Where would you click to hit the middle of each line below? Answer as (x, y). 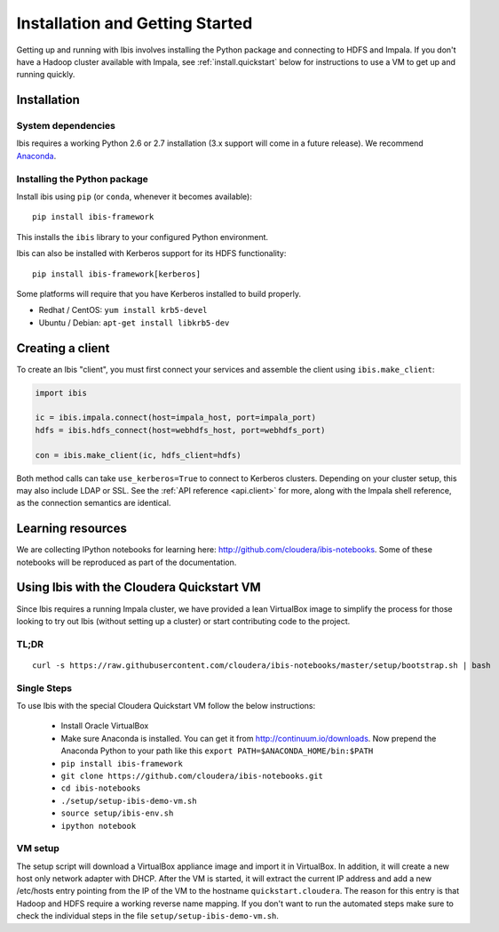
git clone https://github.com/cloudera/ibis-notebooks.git (192, 776)
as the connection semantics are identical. (94, 503)
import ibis (61, 393)
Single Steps (44, 687)
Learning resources (72, 529)
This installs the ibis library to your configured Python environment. (143, 237)
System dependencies (66, 126)
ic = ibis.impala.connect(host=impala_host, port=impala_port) (176, 418)
